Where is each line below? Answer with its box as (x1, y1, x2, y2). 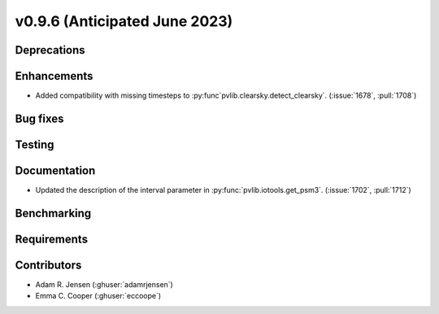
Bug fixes (15, 111, 64, 125)
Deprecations (15, 43, 85, 57)
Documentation (15, 164, 96, 177)
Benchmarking (15, 206, 92, 220)
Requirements (15, 232, 89, 246)
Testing (15, 137, 54, 151)
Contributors (15, 258, 82, 272)
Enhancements (15, 69, 93, 83)
